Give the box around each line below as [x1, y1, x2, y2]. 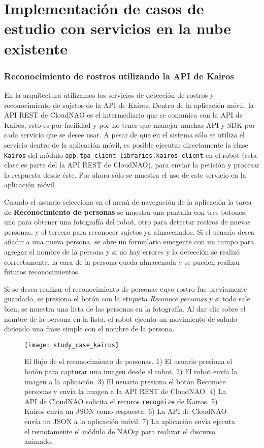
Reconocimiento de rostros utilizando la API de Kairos [4, 69, 234, 82]
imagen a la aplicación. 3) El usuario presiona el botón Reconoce [24, 376, 226, 386]
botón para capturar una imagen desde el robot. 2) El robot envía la [24, 366, 238, 376]
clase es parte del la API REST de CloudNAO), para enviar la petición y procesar [4, 159, 260, 170]
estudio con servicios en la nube [4, 18, 232, 39]
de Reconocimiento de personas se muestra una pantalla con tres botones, [4, 206, 247, 217]
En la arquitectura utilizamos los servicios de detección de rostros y [4, 89, 214, 100]
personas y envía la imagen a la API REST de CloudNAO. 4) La [24, 386, 226, 397]
